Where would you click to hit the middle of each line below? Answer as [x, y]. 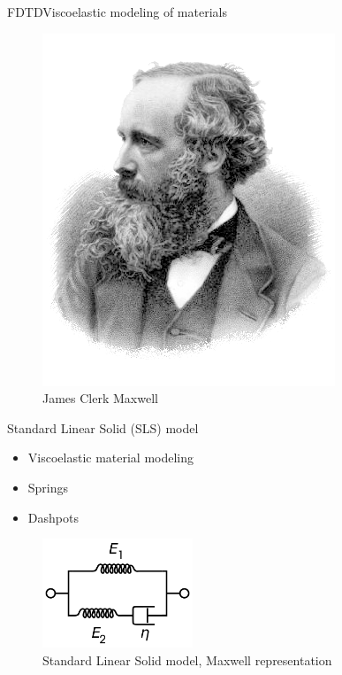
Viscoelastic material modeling [111, 458]
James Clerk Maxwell [100, 398]
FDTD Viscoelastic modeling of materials [117, 12]
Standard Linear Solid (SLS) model [103, 427]
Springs [48, 487]
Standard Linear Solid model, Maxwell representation [187, 660]
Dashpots [53, 517]
